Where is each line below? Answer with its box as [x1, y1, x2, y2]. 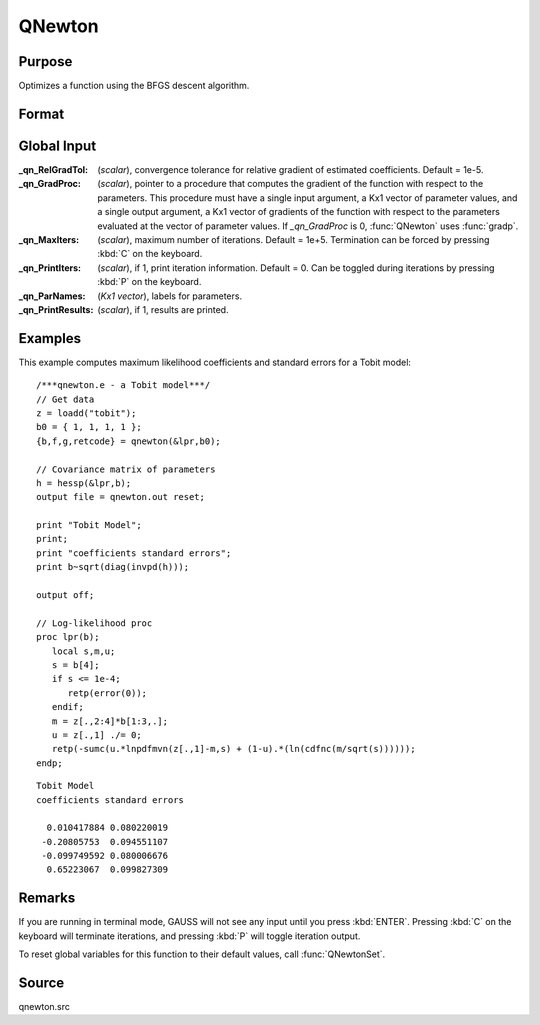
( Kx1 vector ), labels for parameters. [97, 290, 243, 302]
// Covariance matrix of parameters [36, 463, 216, 475]
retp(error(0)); [67, 687, 148, 699]
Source [18, 974, 65, 991]
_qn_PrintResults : [18, 303, 94, 315]
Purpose [18, 53, 73, 70]
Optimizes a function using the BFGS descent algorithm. [18, 80, 250, 92]
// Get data [36, 393, 95, 405]
